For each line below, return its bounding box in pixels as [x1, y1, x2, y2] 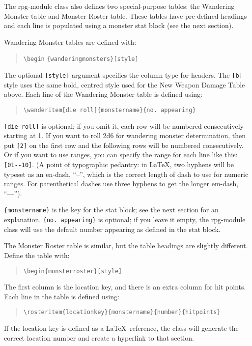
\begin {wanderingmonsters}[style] [23, 56, 139, 63]
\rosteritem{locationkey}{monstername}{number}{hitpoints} [23, 309, 221, 316]
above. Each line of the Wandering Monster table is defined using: [4, 89, 202, 99]
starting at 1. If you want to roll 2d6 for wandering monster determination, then [4, 130, 246, 141]
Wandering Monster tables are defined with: [4, 36, 137, 47]
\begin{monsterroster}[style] [23, 267, 122, 275]
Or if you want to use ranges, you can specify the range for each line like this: [4, 149, 238, 160]
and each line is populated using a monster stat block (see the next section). [4, 20, 234, 30]
